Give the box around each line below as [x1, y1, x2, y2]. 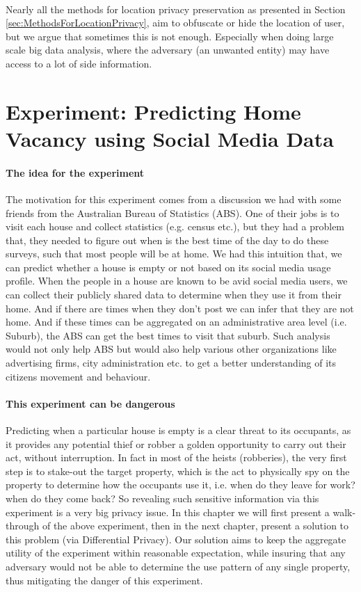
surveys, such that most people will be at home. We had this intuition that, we [6, 246, 342, 261]
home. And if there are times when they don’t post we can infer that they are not [6, 301, 354, 315]
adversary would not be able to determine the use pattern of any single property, [6, 559, 351, 573]
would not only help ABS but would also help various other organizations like [6, 342, 337, 356]
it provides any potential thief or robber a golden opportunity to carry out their [6, 436, 346, 451]
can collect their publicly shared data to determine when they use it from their [6, 287, 342, 302]
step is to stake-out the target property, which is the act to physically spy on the [6, 463, 350, 478]
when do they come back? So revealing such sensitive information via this [6, 491, 319, 505]
